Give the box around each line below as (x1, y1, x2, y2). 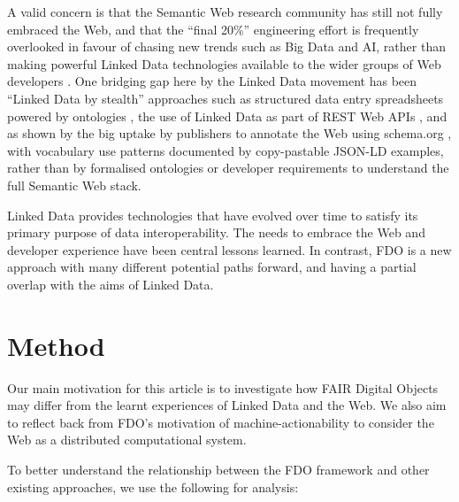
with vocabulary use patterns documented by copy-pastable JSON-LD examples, (7, 141, 444, 159)
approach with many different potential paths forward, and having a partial (7, 258, 417, 276)
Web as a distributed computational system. (7, 430, 247, 449)
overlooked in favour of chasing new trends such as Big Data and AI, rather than (7, 37, 446, 56)
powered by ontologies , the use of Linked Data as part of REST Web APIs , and (7, 106, 448, 125)
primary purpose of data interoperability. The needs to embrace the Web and (7, 223, 425, 242)
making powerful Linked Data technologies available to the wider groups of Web (7, 54, 441, 73)
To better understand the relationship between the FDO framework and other (7, 460, 430, 478)
